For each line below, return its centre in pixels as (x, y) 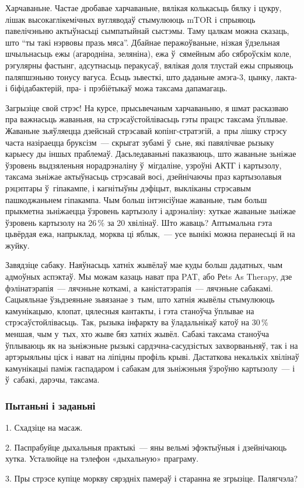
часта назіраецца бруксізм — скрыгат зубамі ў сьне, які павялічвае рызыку (140, 142)
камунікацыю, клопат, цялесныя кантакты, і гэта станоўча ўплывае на (130, 310)
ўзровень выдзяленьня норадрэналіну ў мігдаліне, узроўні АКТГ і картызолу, (144, 165)
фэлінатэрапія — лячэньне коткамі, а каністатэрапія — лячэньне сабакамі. (139, 288)
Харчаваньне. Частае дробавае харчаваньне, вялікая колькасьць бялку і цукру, (144, 8)
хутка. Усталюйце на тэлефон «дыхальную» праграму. (102, 458)
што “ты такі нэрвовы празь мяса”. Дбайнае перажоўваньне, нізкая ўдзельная (143, 42)
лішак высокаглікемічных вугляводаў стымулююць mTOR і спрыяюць (130, 19)
